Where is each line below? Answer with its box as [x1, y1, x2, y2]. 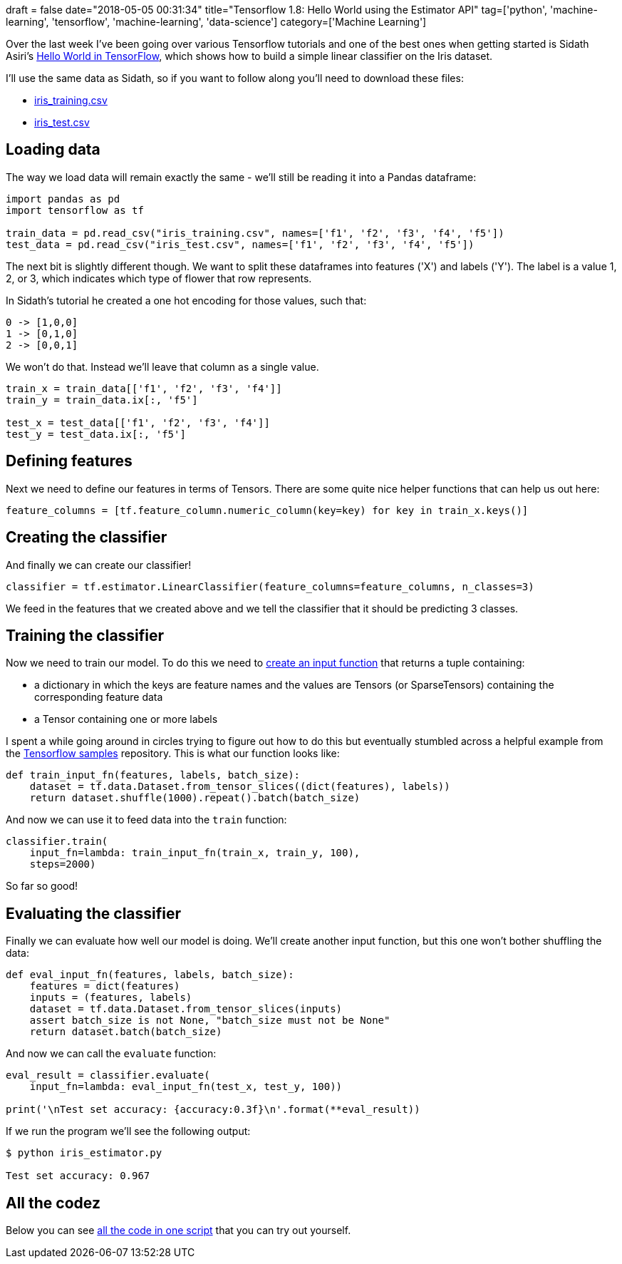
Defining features [6, 452, 133, 471]
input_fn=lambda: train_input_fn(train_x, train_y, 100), [29, 847, 361, 859]
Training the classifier [6, 626, 165, 644]
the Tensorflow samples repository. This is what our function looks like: [6, 747, 340, 760]
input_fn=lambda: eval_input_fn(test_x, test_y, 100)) [29, 1081, 343, 1093]
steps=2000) [29, 858, 96, 870]
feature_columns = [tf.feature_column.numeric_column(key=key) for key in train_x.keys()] [6, 504, 529, 516]
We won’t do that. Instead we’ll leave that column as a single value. [6, 360, 319, 373]
